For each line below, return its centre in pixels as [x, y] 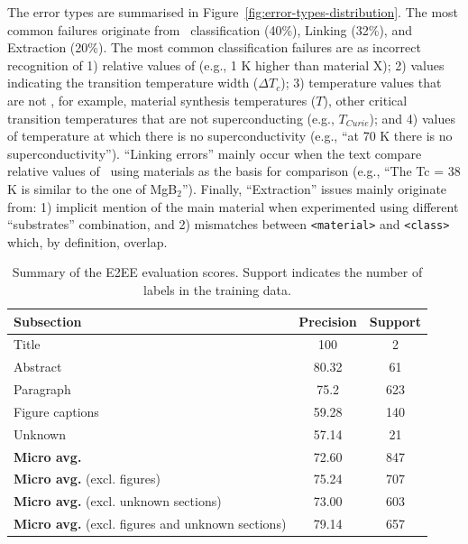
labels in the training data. [217, 289]
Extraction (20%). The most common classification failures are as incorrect [214, 47]
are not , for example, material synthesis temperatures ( [162, 100]
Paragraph [42, 389]
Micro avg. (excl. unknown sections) [118, 501]
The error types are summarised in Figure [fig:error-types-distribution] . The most [233, 12]
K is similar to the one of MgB [92, 188]
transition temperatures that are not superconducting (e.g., [171, 118]
